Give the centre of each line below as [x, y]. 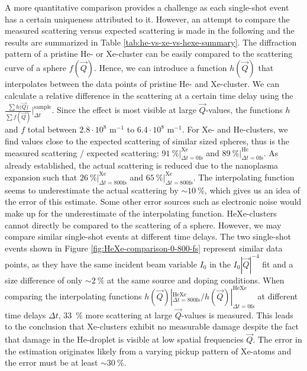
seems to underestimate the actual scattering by [92, 190]
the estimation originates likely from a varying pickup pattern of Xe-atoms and [148, 351]
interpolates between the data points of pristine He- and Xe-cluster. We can [142, 83]
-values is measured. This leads [237, 314]
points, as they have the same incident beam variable [101, 264]
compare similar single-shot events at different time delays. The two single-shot [148, 236]
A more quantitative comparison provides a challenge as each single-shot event [147, 7]
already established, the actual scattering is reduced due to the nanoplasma [142, 165]
